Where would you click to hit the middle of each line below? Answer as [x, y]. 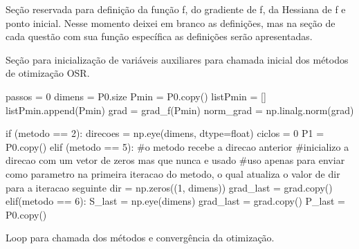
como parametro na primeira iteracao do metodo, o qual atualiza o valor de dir [173, 173]
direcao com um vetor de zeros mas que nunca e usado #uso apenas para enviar [175, 160]
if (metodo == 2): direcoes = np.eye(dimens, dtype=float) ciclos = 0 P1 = [165, 133]
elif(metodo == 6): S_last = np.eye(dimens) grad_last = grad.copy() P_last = [175, 201]
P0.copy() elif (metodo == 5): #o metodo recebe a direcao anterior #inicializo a [177, 146]
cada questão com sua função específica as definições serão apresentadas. [159, 36]
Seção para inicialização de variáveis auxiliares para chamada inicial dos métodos [177, 59]
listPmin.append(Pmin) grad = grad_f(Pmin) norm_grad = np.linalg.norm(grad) [180, 110]
